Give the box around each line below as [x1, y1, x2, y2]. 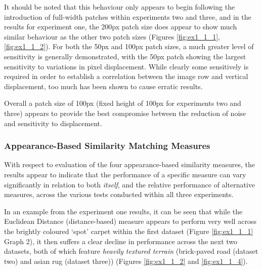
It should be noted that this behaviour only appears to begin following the [4, 2, 235, 12]
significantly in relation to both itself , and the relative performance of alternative [4, 179, 255, 189]
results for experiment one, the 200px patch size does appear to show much [4, 21, 237, 32]
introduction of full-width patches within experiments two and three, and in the [4, 11, 251, 22]
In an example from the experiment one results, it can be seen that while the [4, 206, 243, 216]
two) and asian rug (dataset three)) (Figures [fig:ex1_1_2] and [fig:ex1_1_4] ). [4, 255, 248, 266]
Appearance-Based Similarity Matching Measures [4, 139, 210, 152]
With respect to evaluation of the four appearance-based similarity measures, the [4, 159, 255, 170]
